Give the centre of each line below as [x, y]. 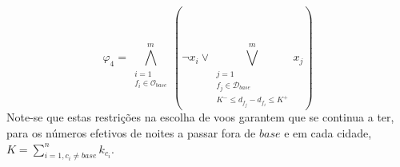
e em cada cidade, [328, 133]
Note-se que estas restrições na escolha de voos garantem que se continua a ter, [200, 117]
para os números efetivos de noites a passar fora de [131, 133]
